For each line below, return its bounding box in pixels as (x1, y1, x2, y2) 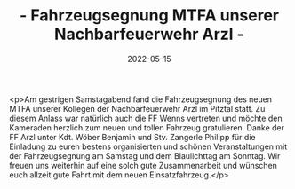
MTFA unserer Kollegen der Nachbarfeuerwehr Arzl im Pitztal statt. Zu (9, 103, 266, 114)
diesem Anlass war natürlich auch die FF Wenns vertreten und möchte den (9, 113, 283, 123)
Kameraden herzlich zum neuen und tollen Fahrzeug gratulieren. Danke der (9, 122, 285, 133)
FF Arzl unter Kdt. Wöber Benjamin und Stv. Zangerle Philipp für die (9, 131, 256, 142)
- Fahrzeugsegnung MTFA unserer (19, 5, 280, 26)
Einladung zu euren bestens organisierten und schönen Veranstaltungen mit (9, 141, 287, 152)
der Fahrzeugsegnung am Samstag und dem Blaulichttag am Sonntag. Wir (9, 150, 281, 161)
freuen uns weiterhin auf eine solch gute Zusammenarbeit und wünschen (9, 160, 278, 170)
